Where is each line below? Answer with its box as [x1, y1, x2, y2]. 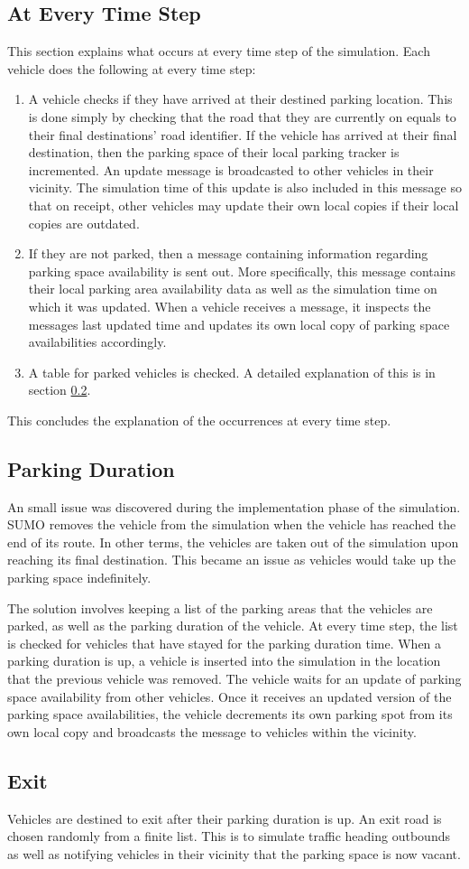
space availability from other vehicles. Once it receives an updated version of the [7, 687, 452, 705]
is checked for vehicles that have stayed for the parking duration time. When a [7, 633, 442, 652]
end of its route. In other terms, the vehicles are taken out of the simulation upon [7, 532, 459, 551]
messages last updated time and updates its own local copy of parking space [28, 314, 450, 333]
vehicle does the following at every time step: [7, 59, 256, 78]
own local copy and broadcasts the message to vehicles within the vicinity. [7, 722, 417, 741]
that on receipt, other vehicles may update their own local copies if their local [28, 195, 459, 214]
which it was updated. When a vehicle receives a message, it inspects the [28, 296, 431, 315]
